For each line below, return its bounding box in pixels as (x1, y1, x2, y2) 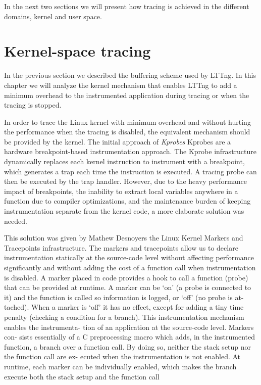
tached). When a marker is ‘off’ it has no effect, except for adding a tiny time (4, 302, 244, 312)
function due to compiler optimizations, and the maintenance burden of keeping (4, 196, 251, 206)
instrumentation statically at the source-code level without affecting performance (4, 252, 254, 263)
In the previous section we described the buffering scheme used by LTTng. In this (4, 70, 256, 80)
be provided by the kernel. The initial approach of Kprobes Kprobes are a (4, 136, 231, 147)
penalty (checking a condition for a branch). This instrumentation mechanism (4, 311, 244, 322)
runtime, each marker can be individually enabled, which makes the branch (4, 361, 237, 371)
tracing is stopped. (4, 100, 62, 110)
